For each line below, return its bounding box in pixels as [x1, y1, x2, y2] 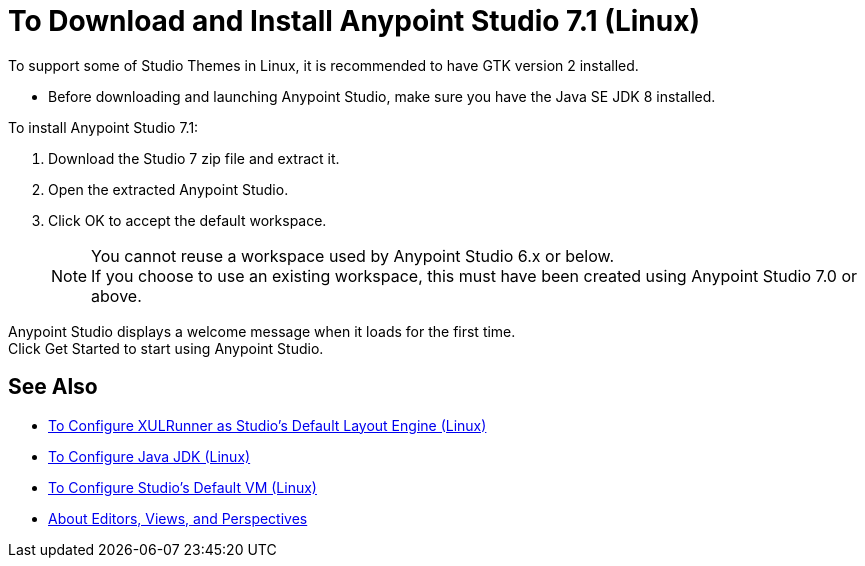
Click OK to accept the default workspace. [48, 211, 327, 229]
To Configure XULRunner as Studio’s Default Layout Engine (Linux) [48, 416, 487, 434]
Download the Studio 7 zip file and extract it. [48, 149, 340, 167]
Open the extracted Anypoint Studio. [48, 180, 289, 198]
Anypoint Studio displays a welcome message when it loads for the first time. [8, 322, 516, 340]
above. [91, 285, 142, 306]
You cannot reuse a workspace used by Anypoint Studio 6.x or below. [91, 245, 614, 266]
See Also [8, 374, 98, 400]
